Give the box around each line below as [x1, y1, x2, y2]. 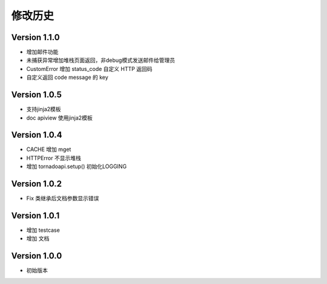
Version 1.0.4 [11, 130, 63, 140]
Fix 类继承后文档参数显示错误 [26, 195, 99, 202]
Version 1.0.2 [11, 179, 62, 189]
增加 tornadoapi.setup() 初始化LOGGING [26, 163, 127, 170]
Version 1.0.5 [11, 90, 62, 100]
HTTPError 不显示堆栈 [26, 154, 81, 161]
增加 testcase [26, 226, 60, 234]
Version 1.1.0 [11, 32, 60, 42]
